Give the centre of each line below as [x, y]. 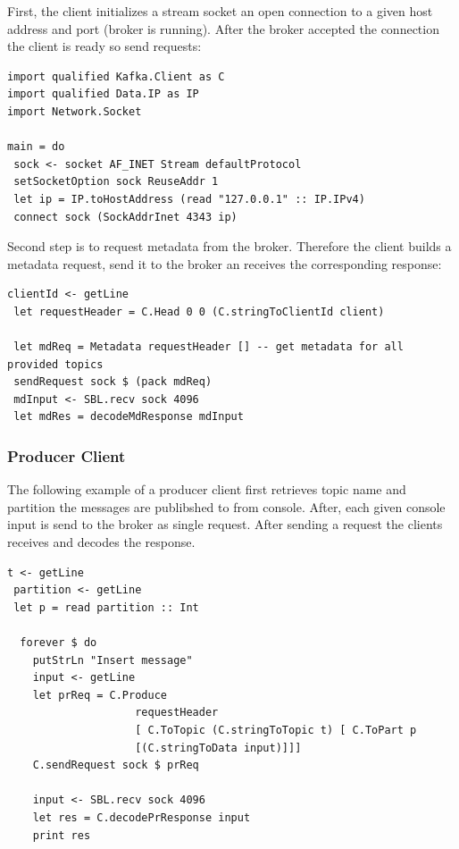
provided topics [55, 364]
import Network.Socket [75, 111]
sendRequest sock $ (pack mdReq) [113, 382]
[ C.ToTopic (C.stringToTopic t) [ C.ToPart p [276, 730]
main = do [36, 147]
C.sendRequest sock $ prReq [116, 765]
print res [62, 835]
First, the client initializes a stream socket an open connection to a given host [220, 11]
